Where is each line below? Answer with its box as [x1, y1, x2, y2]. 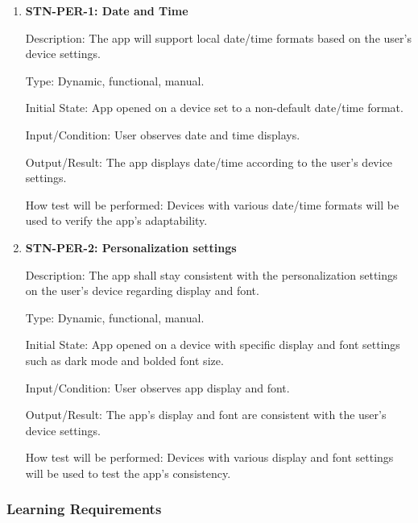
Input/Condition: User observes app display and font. [25, 379, 290, 396]
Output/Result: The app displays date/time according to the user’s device [25, 153, 393, 170]
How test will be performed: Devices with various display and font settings [25, 449, 394, 466]
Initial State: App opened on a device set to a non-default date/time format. [25, 99, 404, 116]
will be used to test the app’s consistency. [25, 464, 231, 481]
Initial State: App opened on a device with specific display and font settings [25, 336, 400, 353]
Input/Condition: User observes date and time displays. [25, 126, 300, 143]
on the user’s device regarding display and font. [25, 282, 259, 299]
